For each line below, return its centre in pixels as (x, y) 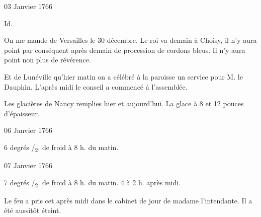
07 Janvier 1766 (28, 165)
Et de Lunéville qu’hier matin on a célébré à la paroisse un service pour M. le (123, 76)
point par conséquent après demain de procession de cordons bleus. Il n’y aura (125, 50)
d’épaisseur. (22, 113)
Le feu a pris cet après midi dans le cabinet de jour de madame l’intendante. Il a (128, 200)
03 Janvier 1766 (28, 6)
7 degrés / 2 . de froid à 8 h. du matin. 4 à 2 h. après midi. (93, 183)
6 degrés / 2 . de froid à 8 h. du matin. (61, 148)
